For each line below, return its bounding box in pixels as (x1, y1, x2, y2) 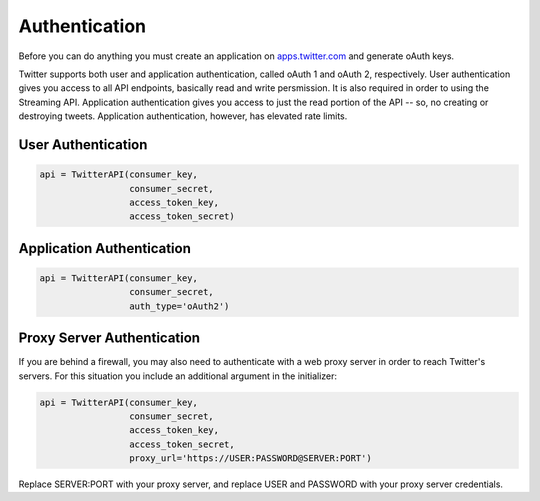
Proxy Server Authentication (18, 330, 200, 347)
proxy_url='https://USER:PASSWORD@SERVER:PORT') (128, 453, 372, 464)
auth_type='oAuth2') (128, 300, 230, 312)
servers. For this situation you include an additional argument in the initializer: (18, 370, 338, 382)
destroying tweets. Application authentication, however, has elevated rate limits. (18, 110, 348, 122)
